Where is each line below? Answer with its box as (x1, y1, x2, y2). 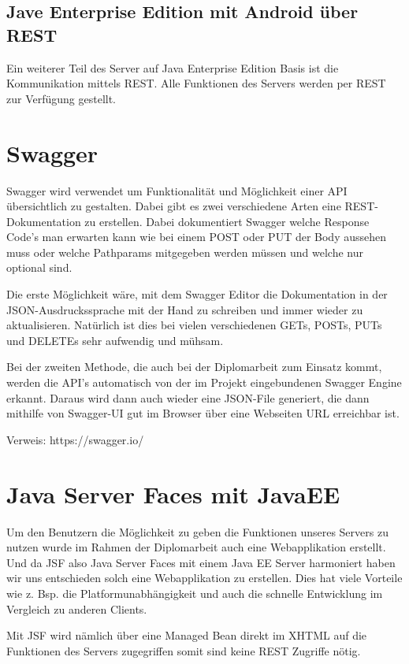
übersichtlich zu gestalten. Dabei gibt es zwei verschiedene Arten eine (6, 198, 341, 214)
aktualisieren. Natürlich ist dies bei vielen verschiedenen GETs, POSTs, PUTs (6, 317, 382, 333)
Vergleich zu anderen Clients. (6, 600, 147, 617)
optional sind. (6, 259, 73, 276)
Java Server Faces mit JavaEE (6, 477, 340, 510)
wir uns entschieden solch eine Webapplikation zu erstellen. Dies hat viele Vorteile (6, 569, 403, 586)
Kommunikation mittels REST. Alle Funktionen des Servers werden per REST (6, 75, 386, 91)
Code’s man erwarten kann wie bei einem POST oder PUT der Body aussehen (6, 228, 387, 245)
